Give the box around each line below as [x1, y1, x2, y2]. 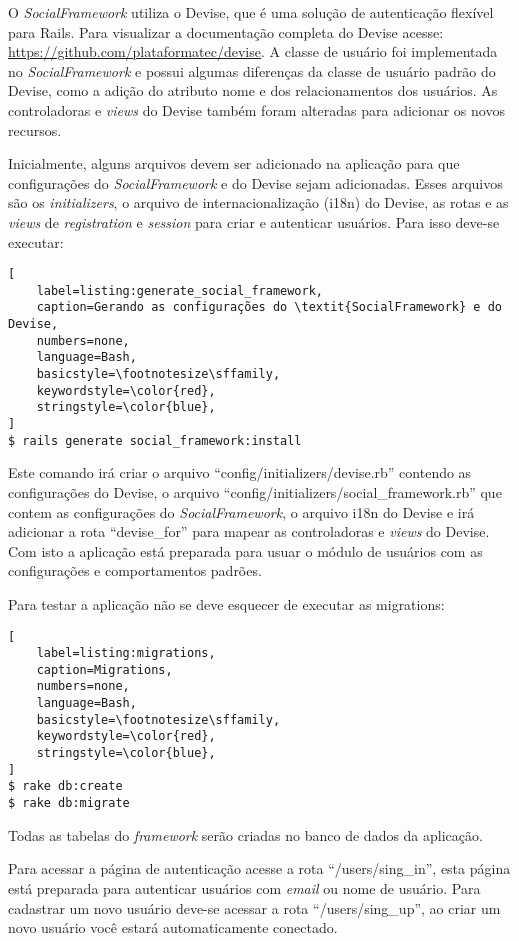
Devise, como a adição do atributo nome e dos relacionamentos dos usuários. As [8, 80, 498, 101]
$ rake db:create [8, 779, 123, 794]
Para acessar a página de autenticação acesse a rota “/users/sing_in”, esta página [8, 858, 511, 879]
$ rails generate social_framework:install [8, 433, 302, 448]
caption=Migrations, [36, 662, 173, 677]
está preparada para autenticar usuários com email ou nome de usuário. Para [8, 877, 481, 898]
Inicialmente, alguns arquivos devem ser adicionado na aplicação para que [8, 153, 460, 174]
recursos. [8, 119, 62, 140]
